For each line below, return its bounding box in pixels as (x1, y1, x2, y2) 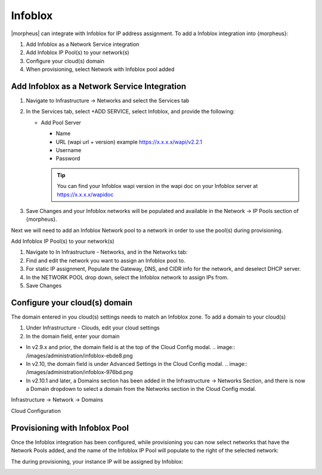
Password (55, 155, 80, 162)
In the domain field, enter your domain (26, 332, 120, 340)
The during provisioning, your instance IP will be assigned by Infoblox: (11, 458, 184, 465)
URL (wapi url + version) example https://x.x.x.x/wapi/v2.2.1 (55, 138, 203, 146)
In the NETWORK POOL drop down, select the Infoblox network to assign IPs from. (26, 273, 229, 280)
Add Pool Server (41, 119, 82, 126)
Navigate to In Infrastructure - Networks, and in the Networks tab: (26, 248, 188, 256)
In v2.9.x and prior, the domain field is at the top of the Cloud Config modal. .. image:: (26, 344, 236, 351)
